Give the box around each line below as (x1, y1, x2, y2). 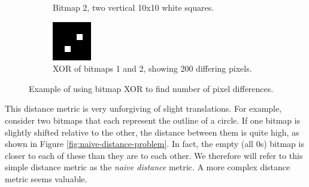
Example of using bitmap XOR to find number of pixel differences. (29, 82, 274, 94)
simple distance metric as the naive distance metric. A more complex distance (5, 161, 290, 173)
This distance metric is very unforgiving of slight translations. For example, (5, 102, 282, 115)
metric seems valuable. (5, 172, 87, 185)
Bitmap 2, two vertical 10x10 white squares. (53, 1, 214, 13)
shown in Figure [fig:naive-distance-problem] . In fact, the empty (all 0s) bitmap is (5, 137, 304, 150)
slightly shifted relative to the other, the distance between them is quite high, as (5, 125, 299, 138)
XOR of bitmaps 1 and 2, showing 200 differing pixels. (53, 62, 252, 75)
